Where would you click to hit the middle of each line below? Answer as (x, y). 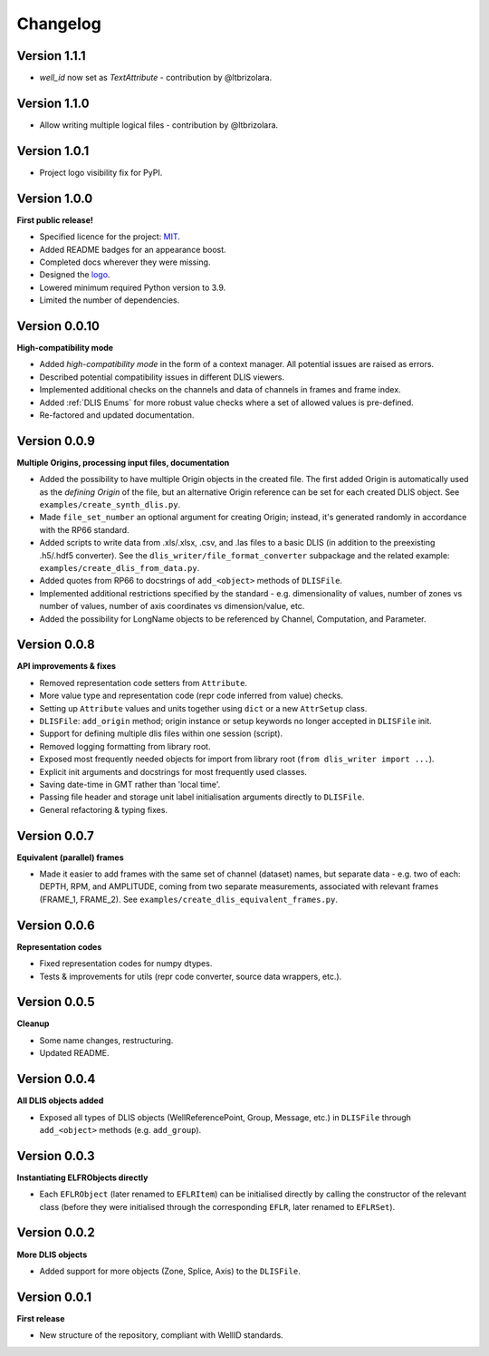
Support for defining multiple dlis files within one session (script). (161, 733)
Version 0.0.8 (56, 645)
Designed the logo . (75, 275)
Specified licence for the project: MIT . (110, 237)
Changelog (59, 24)
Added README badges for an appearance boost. (133, 249)
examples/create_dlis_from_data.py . (120, 568)
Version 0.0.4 (56, 1079)
